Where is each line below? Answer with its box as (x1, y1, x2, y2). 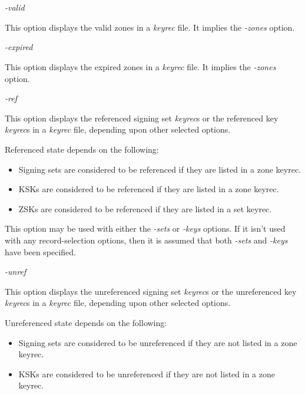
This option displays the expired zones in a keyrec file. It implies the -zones (5, 60, 276, 73)
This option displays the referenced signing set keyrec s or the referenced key (5, 111, 279, 124)
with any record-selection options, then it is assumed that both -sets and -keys (5, 233, 288, 246)
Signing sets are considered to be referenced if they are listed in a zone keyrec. (18, 163, 301, 175)
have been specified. (5, 245, 77, 258)
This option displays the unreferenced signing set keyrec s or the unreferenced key (5, 285, 297, 297)
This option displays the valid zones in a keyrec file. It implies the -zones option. (5, 21, 295, 33)
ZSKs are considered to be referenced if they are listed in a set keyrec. (18, 202, 272, 215)
